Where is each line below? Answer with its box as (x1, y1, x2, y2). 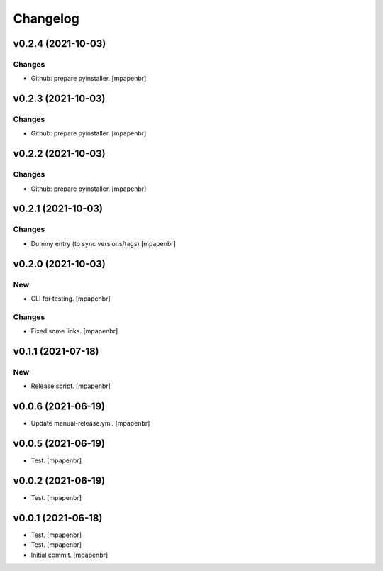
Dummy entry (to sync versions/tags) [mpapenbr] (30, 239, 177, 248)
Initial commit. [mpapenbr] (30, 550, 109, 559)
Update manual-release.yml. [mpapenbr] (30, 419, 150, 428)
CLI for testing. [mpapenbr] (30, 294, 111, 303)
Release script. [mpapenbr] (30, 382, 111, 390)
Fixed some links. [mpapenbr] (30, 327, 118, 336)
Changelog (13, 11, 79, 26)
